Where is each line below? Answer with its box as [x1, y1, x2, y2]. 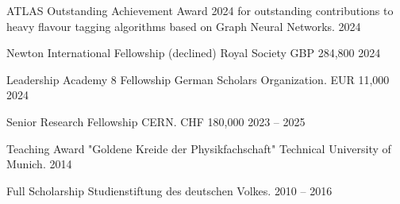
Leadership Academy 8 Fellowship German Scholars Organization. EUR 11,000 [6, 71, 390, 87]
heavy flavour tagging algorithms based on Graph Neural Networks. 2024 [6, 17, 361, 34]
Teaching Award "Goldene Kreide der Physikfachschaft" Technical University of [6, 140, 391, 156]
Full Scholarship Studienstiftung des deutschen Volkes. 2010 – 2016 [6, 182, 333, 198]
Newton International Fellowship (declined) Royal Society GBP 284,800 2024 [6, 44, 381, 61]
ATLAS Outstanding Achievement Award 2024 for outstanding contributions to [6, 2, 394, 18]
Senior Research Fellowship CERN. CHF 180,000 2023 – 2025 [6, 113, 306, 129]
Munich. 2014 [6, 156, 72, 172]
